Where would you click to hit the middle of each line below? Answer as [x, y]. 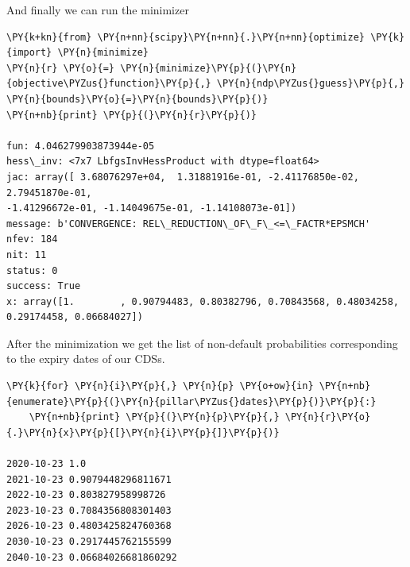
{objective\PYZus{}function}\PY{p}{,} [109, 84]
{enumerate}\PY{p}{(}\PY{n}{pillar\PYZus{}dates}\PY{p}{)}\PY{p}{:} [191, 401]
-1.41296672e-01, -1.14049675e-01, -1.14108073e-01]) [152, 208]
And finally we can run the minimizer [98, 10]
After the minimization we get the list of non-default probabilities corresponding [202, 343]
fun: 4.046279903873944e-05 [81, 146]
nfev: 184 [32, 239]
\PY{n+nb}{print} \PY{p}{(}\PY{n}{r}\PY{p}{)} [132, 115]
